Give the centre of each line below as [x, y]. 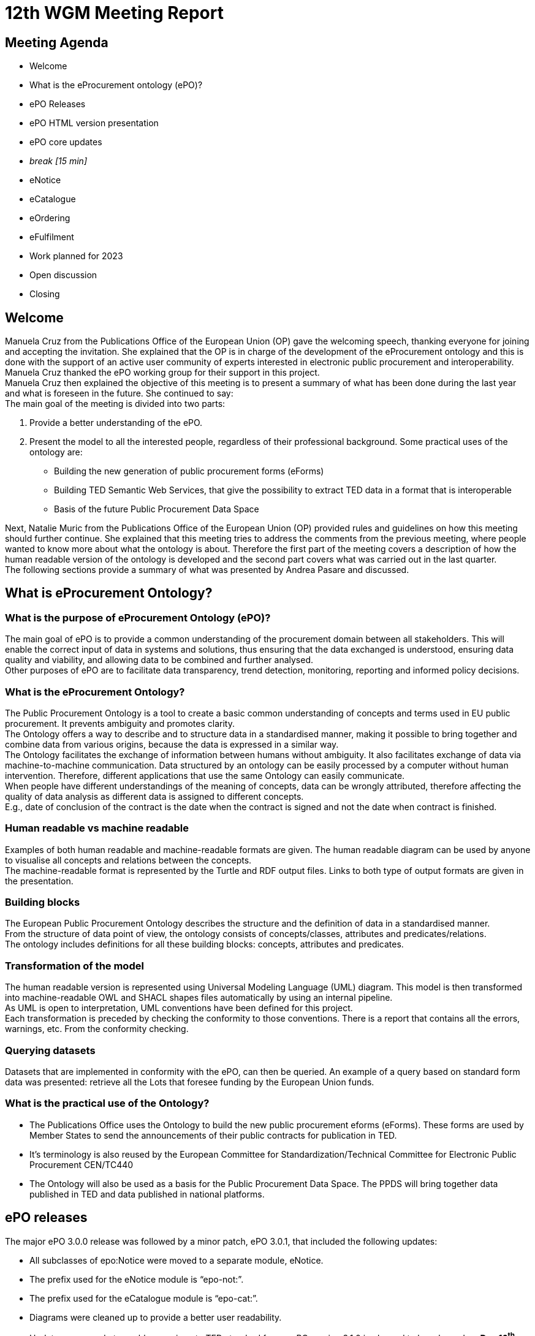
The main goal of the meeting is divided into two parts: [115, 404]
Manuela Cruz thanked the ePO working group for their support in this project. [162, 373]
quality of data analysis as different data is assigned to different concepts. [154, 796]
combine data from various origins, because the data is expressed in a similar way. [172, 744]
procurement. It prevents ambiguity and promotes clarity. [120, 723]
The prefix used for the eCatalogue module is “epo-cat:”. [144, 1298]
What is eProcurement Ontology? [109, 593]
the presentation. [39, 881]
